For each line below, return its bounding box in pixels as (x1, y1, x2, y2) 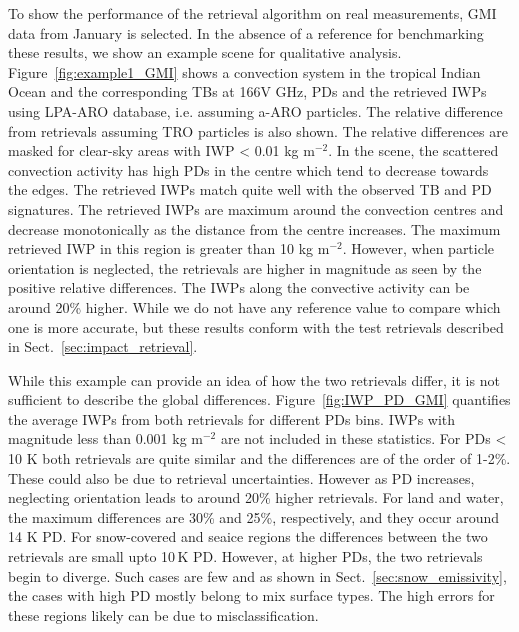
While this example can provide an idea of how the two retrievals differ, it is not (8, 369, 500, 390)
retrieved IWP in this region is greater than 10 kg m (8, 238, 330, 259)
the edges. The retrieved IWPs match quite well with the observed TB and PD (8, 179, 492, 200)
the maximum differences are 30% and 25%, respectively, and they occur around (8, 506, 500, 527)
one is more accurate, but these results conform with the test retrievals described (8, 316, 504, 337)
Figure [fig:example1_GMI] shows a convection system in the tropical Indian (8, 61, 481, 82)
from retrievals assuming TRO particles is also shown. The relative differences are (8, 120, 508, 141)
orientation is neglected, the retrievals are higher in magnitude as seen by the (8, 257, 482, 278)
